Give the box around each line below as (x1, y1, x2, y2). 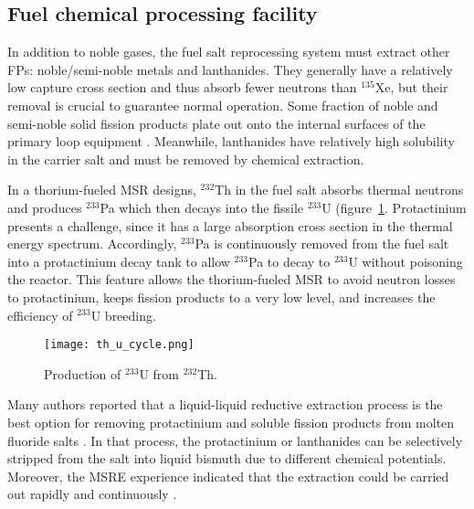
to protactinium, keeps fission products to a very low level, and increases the (7, 287, 436, 306)
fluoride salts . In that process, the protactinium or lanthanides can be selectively (7, 430, 463, 450)
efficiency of (7, 305, 73, 324)
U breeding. (90, 305, 156, 324)
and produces (7, 197, 82, 217)
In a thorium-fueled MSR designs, (7, 180, 196, 199)
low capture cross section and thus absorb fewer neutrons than (7, 78, 357, 97)
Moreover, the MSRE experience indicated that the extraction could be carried (7, 466, 449, 485)
